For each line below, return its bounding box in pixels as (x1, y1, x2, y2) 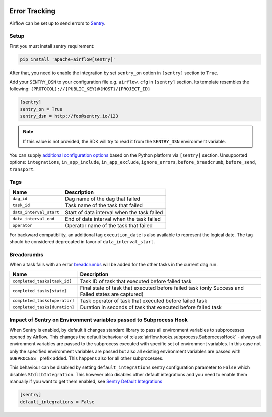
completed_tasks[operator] (12, 298, 75, 303)
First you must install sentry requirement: (9, 43, 95, 49)
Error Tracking (9, 7, 55, 15)
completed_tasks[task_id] (12, 279, 72, 284)
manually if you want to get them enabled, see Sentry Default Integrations (9, 378, 163, 385)
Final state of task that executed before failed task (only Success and (80, 284, 244, 291)
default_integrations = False (20, 399, 95, 405)
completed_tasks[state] (12, 288, 67, 294)
